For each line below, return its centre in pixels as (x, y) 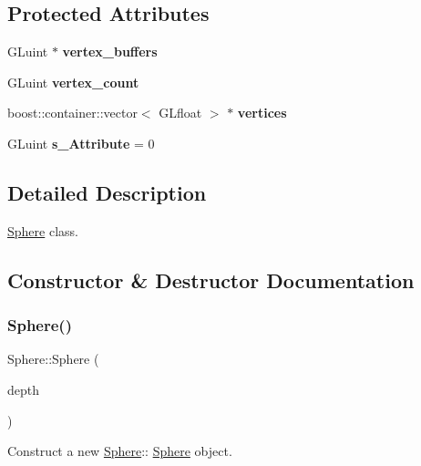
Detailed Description (107, 192)
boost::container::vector (72, 113)
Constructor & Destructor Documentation (211, 280)
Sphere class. (43, 230)
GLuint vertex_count (73, 82)
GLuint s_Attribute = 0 (81, 143)
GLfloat (180, 113)
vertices (262, 113)
